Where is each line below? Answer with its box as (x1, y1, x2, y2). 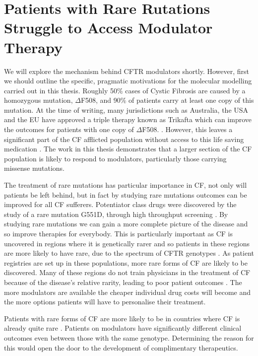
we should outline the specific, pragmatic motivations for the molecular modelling (4, 75, 252, 86)
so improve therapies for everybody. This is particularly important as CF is (4, 228, 233, 238)
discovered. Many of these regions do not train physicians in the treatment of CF (4, 267, 251, 278)
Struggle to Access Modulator (4, 17, 213, 38)
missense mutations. (4, 163, 65, 173)
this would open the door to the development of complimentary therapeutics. (4, 342, 238, 353)
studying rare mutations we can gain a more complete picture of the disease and (4, 218, 248, 229)
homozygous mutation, (4, 95, 73, 105)
